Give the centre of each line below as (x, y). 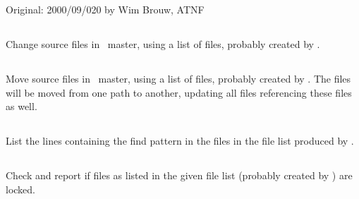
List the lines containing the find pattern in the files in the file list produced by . (180, 141)
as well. (22, 106)
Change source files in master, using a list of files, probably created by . (163, 43)
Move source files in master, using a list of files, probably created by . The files (178, 78)
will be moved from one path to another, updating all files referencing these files (179, 92)
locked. (20, 189)
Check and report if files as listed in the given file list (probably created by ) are (179, 175)
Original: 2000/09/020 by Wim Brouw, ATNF (105, 9)
